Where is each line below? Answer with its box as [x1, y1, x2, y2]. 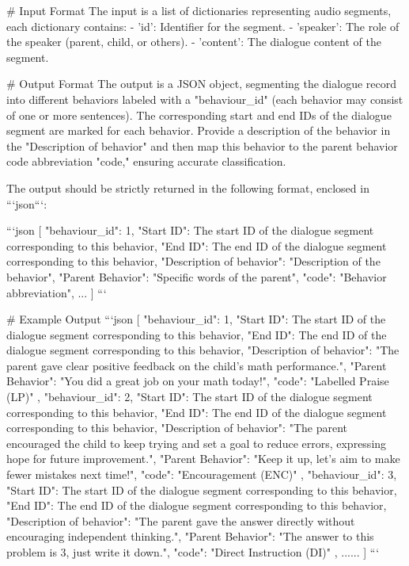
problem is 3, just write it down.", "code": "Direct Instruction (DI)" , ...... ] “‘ [6, 544, 380, 560]
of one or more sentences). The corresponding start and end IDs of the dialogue [6, 106, 392, 123]
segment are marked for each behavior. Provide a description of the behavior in [6, 122, 391, 139]
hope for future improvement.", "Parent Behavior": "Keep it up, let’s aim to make [6, 450, 400, 467]
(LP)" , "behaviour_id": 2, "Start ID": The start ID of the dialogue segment [6, 388, 373, 405]
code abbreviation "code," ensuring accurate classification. [6, 153, 286, 170]
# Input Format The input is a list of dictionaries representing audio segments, [6, 2, 392, 18]
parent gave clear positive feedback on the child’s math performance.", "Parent [6, 357, 387, 373]
